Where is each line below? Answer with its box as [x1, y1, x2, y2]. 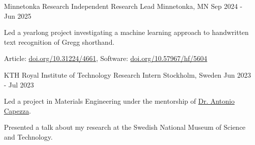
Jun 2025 [4, 10, 32, 21]
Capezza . [4, 105, 31, 116]
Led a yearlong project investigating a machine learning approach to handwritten [4, 27, 249, 37]
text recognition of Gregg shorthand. [4, 36, 115, 47]
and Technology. [4, 131, 53, 142]
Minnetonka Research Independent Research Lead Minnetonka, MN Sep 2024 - [4, 1, 243, 11]
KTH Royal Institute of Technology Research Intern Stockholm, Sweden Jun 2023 [4, 69, 251, 80]
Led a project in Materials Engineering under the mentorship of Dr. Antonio [4, 96, 235, 106]
